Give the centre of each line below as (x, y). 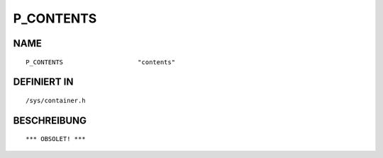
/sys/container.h (56, 100)
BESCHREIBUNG (50, 120)
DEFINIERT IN (43, 82)
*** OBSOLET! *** (56, 139)
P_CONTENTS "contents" (101, 62)
